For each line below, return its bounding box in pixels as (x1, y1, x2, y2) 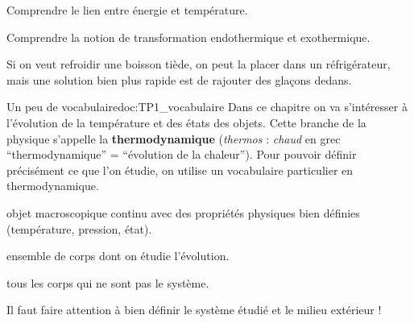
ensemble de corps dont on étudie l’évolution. (6, 247, 230, 264)
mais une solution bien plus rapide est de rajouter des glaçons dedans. (6, 71, 352, 88)
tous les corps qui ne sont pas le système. (6, 274, 209, 291)
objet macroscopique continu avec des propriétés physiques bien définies (6, 204, 360, 221)
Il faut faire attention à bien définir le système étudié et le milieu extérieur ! (6, 301, 382, 318)
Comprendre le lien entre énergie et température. (6, 2, 248, 18)
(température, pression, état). (6, 220, 152, 237)
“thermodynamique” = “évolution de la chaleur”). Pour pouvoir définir (6, 146, 357, 163)
